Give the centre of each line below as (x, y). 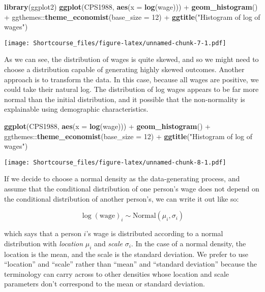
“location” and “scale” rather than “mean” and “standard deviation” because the (130, 264)
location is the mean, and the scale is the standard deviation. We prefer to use (126, 254)
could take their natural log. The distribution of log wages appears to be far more (131, 89)
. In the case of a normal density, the (188, 243)
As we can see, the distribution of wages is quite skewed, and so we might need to (131, 59)
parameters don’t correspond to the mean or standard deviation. (105, 284)
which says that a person (43, 233)
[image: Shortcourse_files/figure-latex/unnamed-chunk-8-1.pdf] (115, 162)
